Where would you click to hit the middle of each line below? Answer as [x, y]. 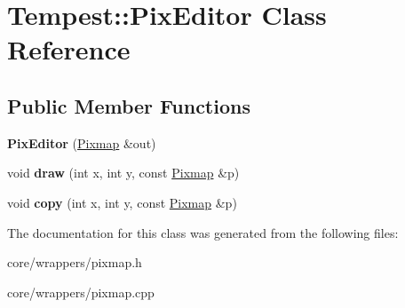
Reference [69, 49]
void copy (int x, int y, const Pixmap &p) [122, 202]
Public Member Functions [129, 105]
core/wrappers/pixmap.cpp [81, 292]
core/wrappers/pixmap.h [75, 262]
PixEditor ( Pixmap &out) [82, 142]
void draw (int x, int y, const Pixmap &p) [123, 173]
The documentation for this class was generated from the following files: [203, 232]
